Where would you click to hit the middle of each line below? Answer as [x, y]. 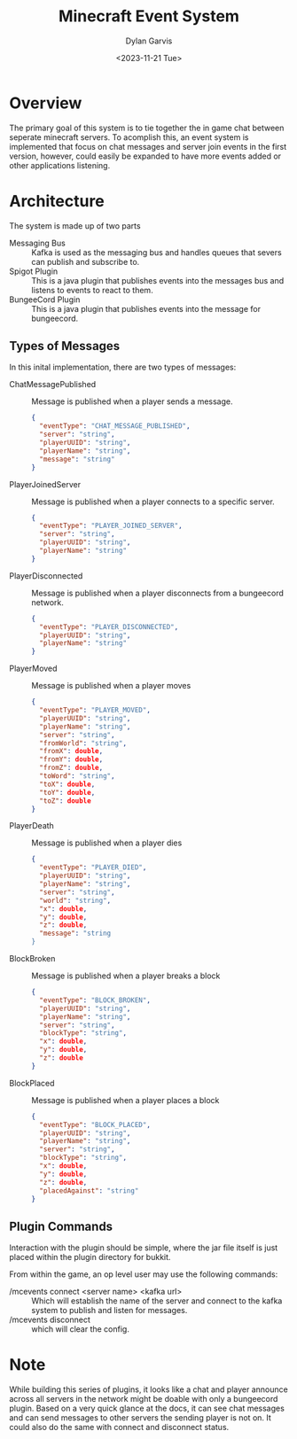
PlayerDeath [32, 826]
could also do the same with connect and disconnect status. [119, 1427]
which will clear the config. [81, 1329]
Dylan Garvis [149, 41]
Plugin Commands [61, 1226]
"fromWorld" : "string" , [83, 743]
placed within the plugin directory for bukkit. [90, 1257]
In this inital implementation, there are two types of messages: [123, 367]
